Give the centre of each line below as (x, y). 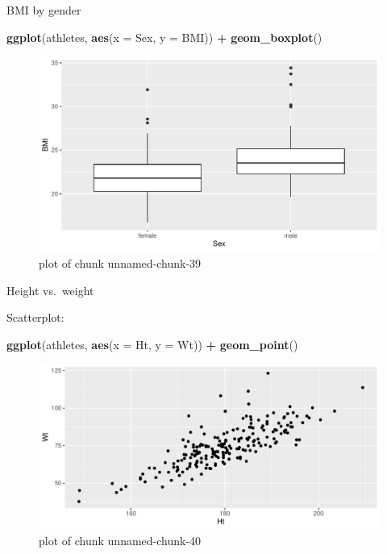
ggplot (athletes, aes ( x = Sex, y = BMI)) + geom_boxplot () (164, 37)
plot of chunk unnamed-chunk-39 (120, 263)
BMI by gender (44, 10)
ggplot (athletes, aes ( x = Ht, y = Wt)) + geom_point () (152, 344)
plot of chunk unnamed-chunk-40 (120, 541)
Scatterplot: (35, 317)
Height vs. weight (50, 290)
